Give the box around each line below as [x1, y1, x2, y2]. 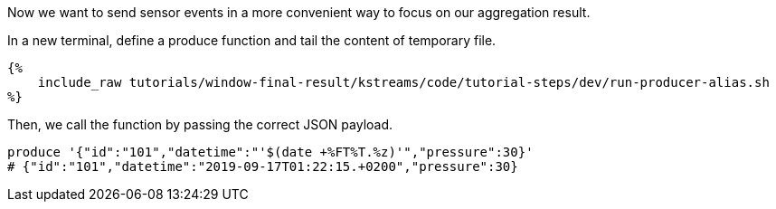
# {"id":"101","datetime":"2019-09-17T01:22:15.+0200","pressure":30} [7, 159, 518, 174]
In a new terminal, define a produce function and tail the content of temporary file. [7, 33, 497, 48]
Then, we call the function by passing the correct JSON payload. [7, 117, 393, 132]
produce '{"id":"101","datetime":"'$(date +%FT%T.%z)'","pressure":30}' [7, 145, 534, 159]
